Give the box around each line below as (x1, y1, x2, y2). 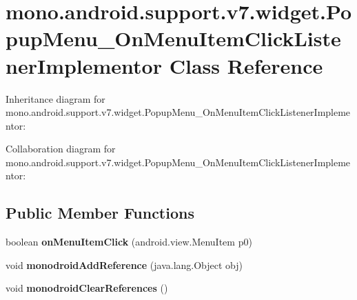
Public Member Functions (6, 202, 194, 223)
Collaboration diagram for (6, 141, 116, 156)
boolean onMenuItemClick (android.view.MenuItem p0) (6, 234, 252, 249)
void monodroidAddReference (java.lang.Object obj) (6, 257, 243, 272)
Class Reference (169, 51, 323, 79)
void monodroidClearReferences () (6, 281, 168, 295)
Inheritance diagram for (6, 91, 105, 106)
